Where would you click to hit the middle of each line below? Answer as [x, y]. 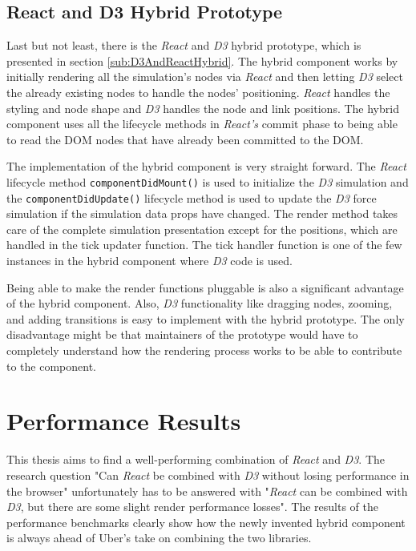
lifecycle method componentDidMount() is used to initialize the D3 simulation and [208, 181]
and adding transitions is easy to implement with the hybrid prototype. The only [206, 318]
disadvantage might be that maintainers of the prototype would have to [182, 334]
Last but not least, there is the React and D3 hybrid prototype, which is [184, 45]
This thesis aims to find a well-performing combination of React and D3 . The [196, 459]
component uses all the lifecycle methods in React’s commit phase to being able [202, 124]
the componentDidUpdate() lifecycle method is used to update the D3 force [192, 197]
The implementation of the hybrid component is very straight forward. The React [206, 166]
